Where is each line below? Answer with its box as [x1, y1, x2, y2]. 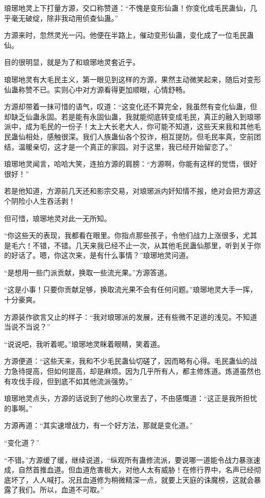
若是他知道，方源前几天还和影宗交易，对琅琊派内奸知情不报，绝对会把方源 [4, 185, 254, 196]
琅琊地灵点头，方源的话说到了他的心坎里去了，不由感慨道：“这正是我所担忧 [4, 393, 257, 404]
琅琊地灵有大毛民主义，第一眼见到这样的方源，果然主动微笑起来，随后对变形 [4, 74, 261, 84]
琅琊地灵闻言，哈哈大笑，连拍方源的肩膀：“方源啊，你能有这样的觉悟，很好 [4, 158, 257, 169]
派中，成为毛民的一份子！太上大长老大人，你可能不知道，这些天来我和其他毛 [4, 121, 261, 132]
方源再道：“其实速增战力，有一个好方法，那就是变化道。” [4, 420, 193, 431]
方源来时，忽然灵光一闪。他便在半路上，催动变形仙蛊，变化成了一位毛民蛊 [4, 30, 254, 40]
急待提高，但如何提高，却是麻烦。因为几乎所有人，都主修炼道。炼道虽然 [11, 366, 254, 376]
